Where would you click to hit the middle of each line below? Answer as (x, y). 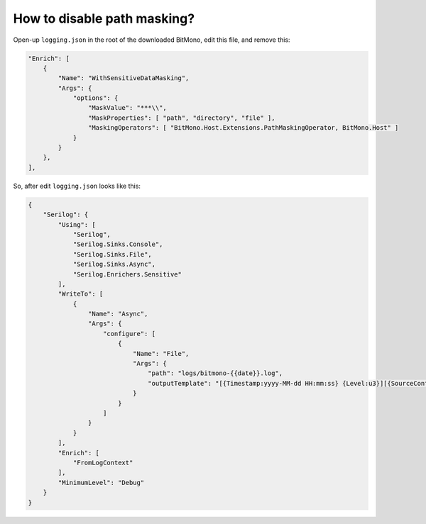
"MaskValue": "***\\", (127, 108)
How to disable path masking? (104, 18)
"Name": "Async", (118, 314)
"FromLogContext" (103, 462)
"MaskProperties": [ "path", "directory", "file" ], (181, 118)
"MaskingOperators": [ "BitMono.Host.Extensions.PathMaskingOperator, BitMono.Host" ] (243, 128)
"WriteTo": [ (81, 294)
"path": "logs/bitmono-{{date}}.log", (215, 373)
